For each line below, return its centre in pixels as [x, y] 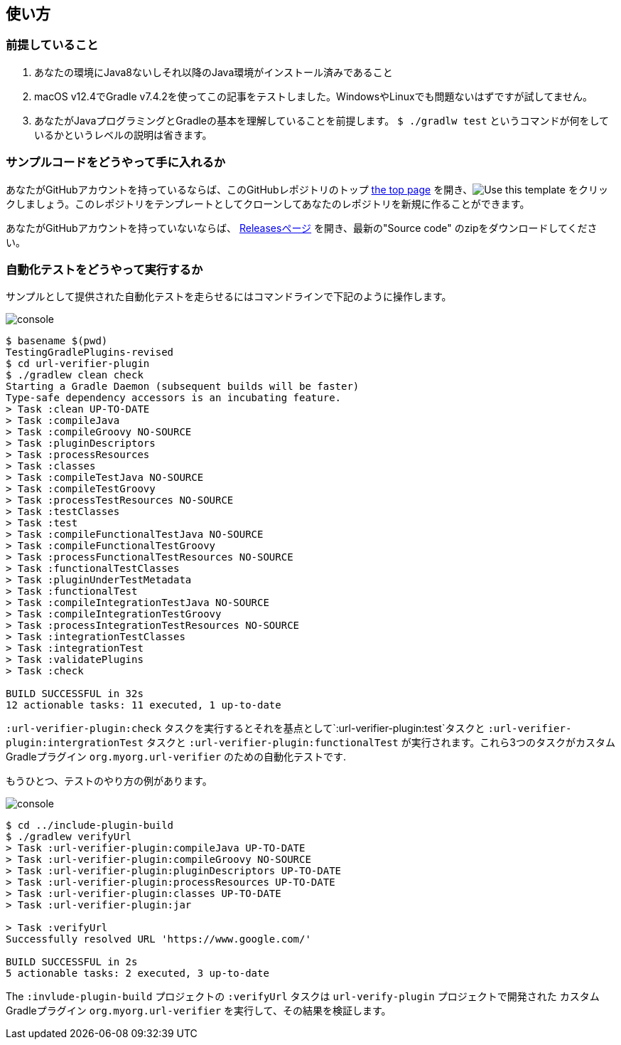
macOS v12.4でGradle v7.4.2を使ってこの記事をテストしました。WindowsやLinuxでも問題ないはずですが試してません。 [314, 96]
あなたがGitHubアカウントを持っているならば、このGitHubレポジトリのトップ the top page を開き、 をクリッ [307, 189]
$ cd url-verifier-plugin [78, 364]
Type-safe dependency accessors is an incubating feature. [174, 398]
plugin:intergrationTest [75, 743]
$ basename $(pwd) [57, 341]
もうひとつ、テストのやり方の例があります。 [109, 781]
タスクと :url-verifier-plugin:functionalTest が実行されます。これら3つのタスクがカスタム [380, 743]
